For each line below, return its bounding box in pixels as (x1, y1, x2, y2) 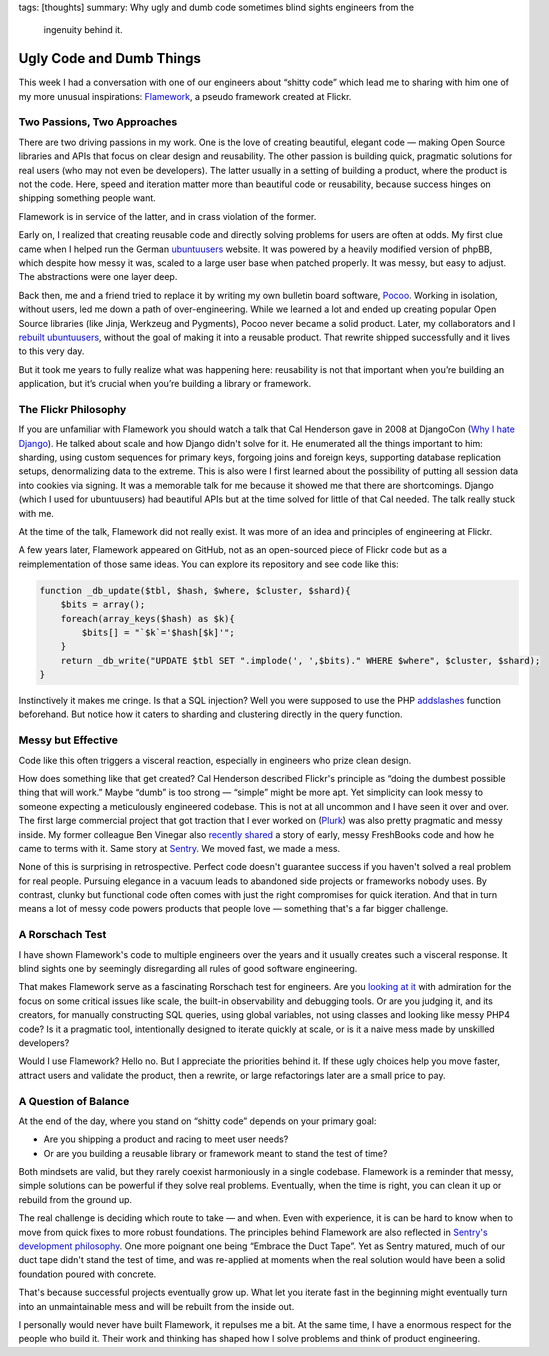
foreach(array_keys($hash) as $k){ (60, 613, 235, 624)
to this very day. (18, 345, 85, 357)
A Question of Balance (18, 1094, 130, 1108)
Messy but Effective (18, 733, 119, 747)
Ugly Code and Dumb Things (18, 50, 202, 67)
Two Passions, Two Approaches (18, 115, 178, 129)
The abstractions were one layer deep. (18, 271, 178, 283)
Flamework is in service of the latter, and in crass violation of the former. (18, 210, 317, 222)
